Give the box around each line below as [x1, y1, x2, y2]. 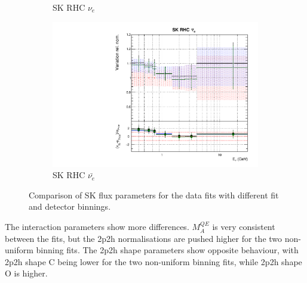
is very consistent [212, 220, 275, 233]
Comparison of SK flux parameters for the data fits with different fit [29, 188, 279, 201]
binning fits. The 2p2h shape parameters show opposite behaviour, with [36, 244, 299, 256]
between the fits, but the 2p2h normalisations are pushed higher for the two [5, 232, 283, 244]
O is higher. [5, 267, 48, 279]
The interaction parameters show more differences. [5, 220, 189, 233]
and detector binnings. [29, 200, 111, 213]
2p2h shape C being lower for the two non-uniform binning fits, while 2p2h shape [5, 255, 302, 268]
